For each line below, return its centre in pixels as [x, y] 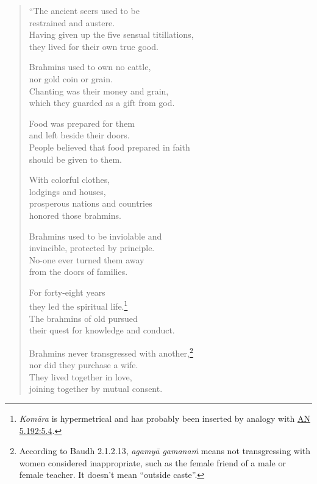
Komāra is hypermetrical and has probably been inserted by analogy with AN [165, 418]
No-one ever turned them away [87, 259]
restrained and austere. [72, 22]
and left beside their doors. [79, 135]
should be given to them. [75, 159]
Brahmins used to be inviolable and [95, 236]
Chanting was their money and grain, [99, 91]
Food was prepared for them [82, 123]
